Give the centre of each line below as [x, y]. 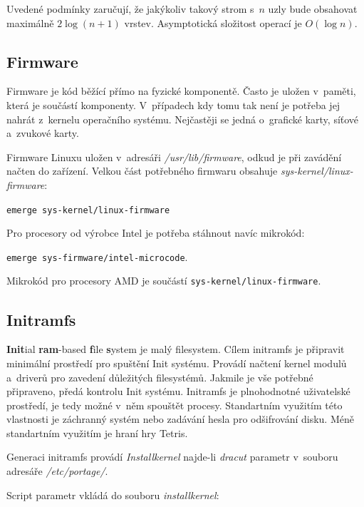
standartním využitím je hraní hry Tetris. [97, 432]
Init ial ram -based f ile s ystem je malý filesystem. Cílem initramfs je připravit [176, 349]
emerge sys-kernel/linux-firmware [88, 210]
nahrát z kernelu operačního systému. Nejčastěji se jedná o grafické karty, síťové [183, 119]
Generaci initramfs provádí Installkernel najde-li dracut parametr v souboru [172, 457]
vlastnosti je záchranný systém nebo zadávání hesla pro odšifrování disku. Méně [180, 419]
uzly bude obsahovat [313, 9]
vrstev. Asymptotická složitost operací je [213, 22]
